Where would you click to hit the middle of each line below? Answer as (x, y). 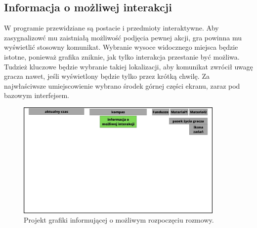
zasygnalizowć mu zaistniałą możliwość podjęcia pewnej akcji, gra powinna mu (123, 37)
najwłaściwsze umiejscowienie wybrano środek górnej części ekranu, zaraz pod (122, 85)
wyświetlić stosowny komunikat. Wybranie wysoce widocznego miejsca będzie (121, 47)
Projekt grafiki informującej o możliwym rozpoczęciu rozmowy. (119, 220)
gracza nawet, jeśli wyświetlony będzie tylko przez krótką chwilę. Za (107, 76)
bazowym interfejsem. (37, 95)
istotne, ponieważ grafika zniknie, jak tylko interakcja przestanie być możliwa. (122, 56)
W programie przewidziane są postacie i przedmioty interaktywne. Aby (111, 28)
